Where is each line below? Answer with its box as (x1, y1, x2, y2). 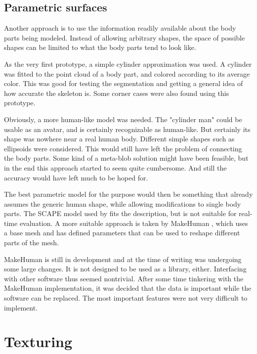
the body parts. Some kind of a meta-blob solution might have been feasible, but (4, 153, 249, 163)
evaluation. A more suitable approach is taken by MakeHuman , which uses (19, 218, 248, 228)
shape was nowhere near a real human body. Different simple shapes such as (4, 133, 235, 144)
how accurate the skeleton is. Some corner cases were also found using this (4, 88, 229, 98)
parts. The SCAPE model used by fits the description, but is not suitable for (4, 208, 237, 219)
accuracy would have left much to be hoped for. (4, 172, 148, 182)
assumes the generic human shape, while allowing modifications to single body (4, 198, 241, 209)
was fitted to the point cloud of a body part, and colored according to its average (4, 68, 250, 79)
